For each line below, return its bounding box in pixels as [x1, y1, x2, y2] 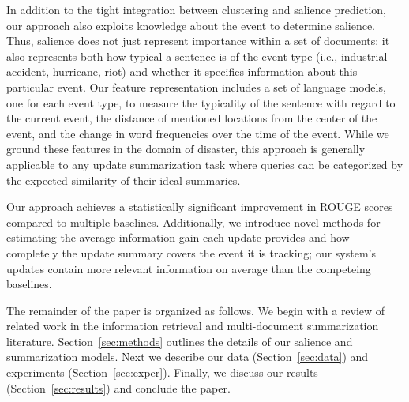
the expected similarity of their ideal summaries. [6, 171, 241, 188]
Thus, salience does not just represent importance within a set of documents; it [6, 32, 390, 49]
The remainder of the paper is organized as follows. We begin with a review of [6, 302, 385, 318]
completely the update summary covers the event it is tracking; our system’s [6, 244, 377, 261]
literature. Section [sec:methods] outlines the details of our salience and [6, 332, 353, 349]
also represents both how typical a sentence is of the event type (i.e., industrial [6, 47, 388, 64]
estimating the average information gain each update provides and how [6, 229, 350, 246]
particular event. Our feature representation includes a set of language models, [6, 78, 386, 95]
